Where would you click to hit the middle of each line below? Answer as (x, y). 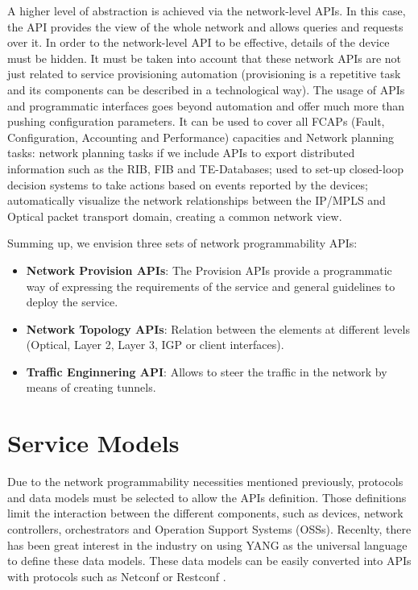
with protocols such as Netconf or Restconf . (117, 576)
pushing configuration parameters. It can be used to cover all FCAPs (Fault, (196, 121)
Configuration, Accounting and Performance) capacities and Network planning (201, 137)
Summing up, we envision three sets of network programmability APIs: (182, 243)
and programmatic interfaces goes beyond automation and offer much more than (206, 105)
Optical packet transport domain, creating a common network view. (175, 216)
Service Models (93, 443)
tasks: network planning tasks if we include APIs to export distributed (181, 153)
